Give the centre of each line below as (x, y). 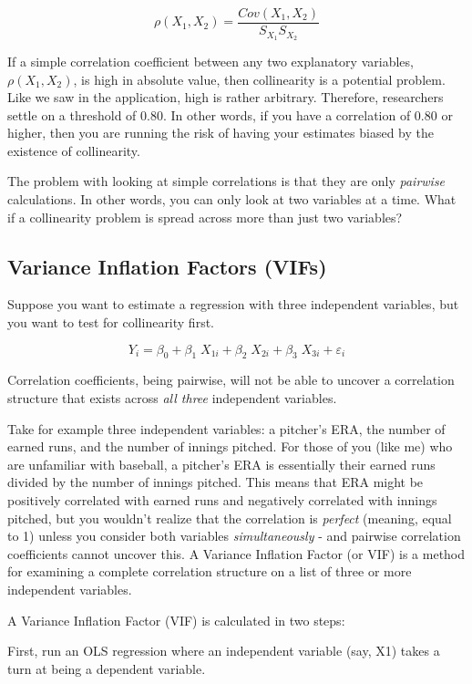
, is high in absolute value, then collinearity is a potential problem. (259, 79)
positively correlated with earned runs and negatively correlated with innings (222, 500)
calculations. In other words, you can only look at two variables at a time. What (232, 199)
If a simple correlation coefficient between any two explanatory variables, (210, 61)
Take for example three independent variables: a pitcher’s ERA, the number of (226, 428)
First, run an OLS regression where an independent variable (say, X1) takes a (224, 651)
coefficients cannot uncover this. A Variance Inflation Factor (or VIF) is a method (236, 553)
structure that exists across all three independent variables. (172, 398)
